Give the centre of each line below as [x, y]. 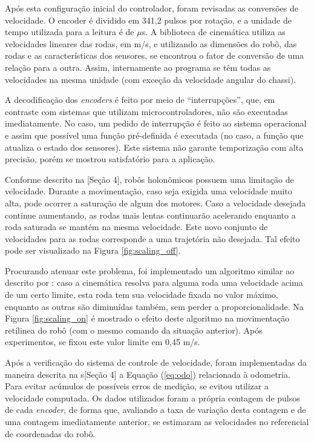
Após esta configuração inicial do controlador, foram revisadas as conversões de [152, 8]
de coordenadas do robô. [50, 433]
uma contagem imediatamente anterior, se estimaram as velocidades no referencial [157, 421]
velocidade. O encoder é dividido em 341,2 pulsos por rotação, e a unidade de [148, 20]
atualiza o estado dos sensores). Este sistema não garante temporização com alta [154, 147]
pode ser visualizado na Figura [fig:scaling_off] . [93, 250]
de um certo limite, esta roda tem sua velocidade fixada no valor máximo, [142, 295]
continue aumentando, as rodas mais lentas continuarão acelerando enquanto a [150, 215]
